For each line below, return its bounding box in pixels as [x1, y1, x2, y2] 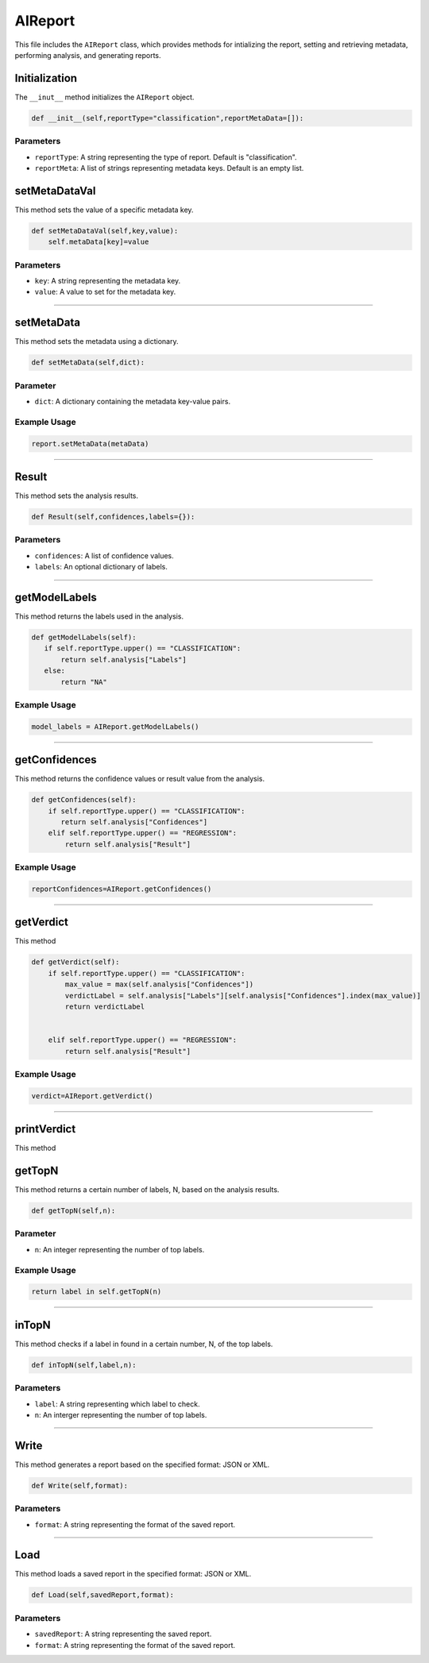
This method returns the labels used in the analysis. [14, 612, 184, 621]
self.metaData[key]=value [48, 237, 149, 246]
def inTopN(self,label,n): [31, 1360, 137, 1369]
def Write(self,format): [31, 1481, 129, 1490]
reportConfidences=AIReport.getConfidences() [31, 884, 212, 893]
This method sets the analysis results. [14, 491, 139, 500]
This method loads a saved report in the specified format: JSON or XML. [14, 1569, 252, 1579]
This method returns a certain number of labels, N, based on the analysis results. [14, 1185, 280, 1194]
